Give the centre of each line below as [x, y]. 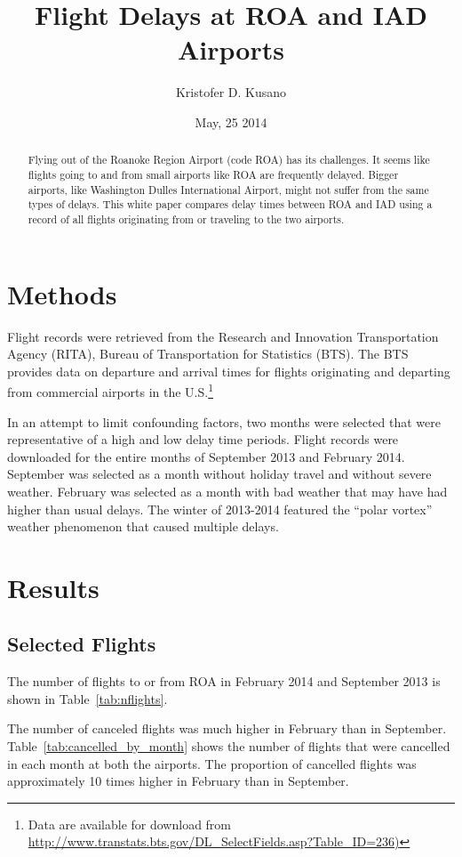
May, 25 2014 [231, 121]
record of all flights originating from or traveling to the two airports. [186, 218]
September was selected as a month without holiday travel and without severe [219, 474]
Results [53, 587]
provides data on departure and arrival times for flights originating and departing [229, 371]
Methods [62, 293]
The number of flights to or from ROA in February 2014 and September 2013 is [224, 681]
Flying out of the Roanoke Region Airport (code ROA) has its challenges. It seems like [229, 160]
